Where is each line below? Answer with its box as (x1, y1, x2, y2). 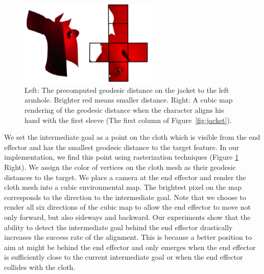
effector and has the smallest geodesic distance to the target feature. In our (4, 141, 239, 152)
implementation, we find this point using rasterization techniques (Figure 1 (4, 152, 239, 162)
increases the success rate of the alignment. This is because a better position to (4, 232, 252, 242)
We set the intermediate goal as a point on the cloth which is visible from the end (4, 132, 260, 142)
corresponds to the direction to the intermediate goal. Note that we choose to (4, 191, 247, 202)
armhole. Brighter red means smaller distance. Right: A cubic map (25, 94, 233, 105)
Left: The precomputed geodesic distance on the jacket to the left (25, 84, 229, 95)
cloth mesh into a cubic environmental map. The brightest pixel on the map (4, 182, 242, 192)
